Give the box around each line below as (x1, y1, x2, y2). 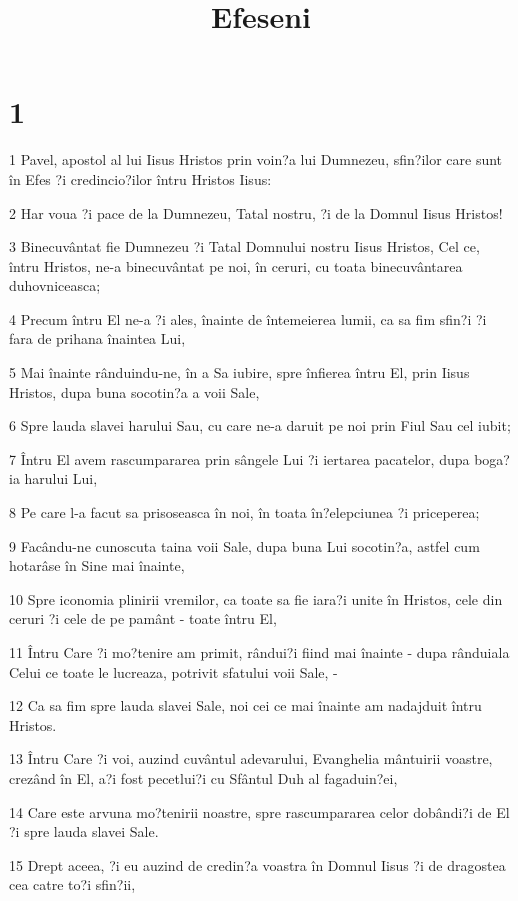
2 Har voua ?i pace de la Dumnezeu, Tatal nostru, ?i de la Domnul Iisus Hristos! (9, 202, 503, 223)
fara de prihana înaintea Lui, (9, 328, 186, 349)
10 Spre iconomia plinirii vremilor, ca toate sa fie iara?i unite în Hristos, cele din (9, 588, 503, 609)
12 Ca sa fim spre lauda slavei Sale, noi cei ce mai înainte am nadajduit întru (9, 695, 482, 716)
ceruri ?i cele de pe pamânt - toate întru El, (9, 608, 277, 629)
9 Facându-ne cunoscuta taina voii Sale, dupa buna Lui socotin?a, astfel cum (9, 535, 480, 556)
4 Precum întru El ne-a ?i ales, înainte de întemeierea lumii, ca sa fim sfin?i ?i (9, 308, 487, 329)
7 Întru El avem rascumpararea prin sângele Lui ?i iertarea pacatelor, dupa (9, 448, 470, 469)
